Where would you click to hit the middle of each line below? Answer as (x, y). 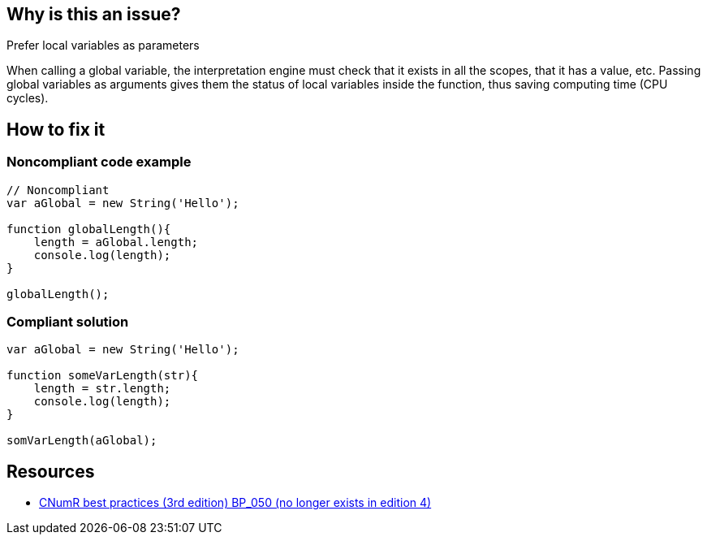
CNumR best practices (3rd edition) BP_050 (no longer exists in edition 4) (235, 503)
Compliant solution (68, 322)
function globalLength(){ (89, 229)
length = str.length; (102, 389)
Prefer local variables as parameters (103, 45)
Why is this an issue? (94, 14)
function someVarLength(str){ (103, 376)
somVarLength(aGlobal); (82, 441)
